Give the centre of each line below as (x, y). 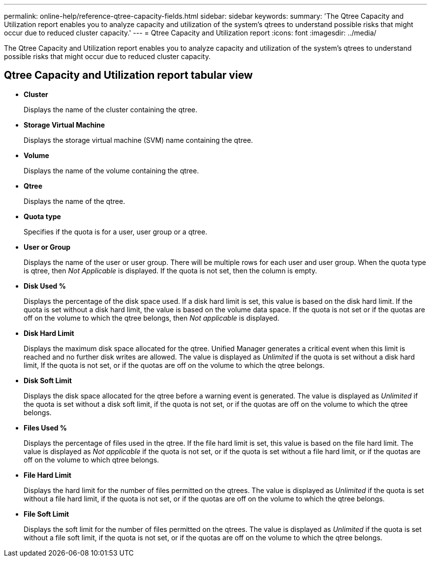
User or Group (47, 247)
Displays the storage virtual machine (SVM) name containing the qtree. (139, 140)
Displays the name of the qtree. (75, 201)
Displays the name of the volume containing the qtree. (111, 170)
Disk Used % (45, 286)
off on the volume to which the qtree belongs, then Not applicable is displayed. (152, 318)
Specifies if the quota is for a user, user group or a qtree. (116, 231)
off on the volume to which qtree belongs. (92, 460)
